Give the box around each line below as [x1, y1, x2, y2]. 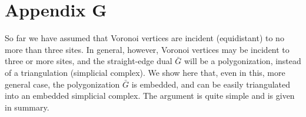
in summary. [5, 101, 49, 113]
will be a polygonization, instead [184, 55, 301, 67]
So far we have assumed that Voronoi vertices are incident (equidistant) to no [5, 32, 284, 44]
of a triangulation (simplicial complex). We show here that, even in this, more [5, 66, 285, 78]
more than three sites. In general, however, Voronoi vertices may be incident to [5, 43, 290, 55]
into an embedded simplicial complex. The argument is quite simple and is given [5, 89, 295, 102]
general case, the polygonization [5, 78, 120, 90]
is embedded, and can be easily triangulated [131, 78, 291, 90]
